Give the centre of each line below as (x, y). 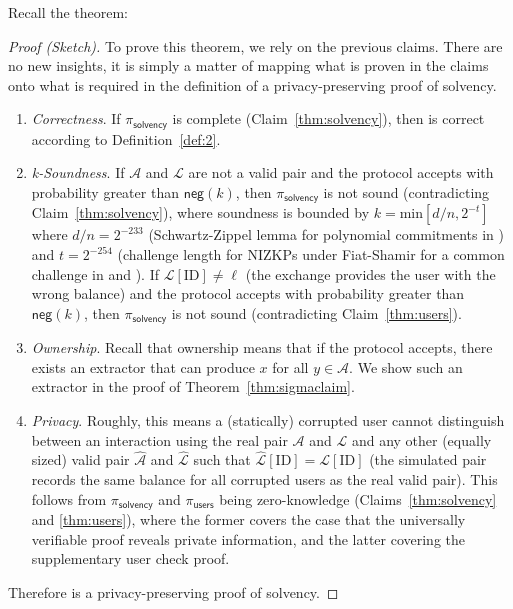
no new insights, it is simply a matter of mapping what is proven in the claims (248, 65)
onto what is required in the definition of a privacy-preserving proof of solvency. (252, 84)
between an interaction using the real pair (159, 439)
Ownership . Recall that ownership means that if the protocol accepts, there (262, 347)
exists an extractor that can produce (143, 366)
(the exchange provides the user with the (370, 273)
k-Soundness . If (78, 172)
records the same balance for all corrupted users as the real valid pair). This (264, 479)
